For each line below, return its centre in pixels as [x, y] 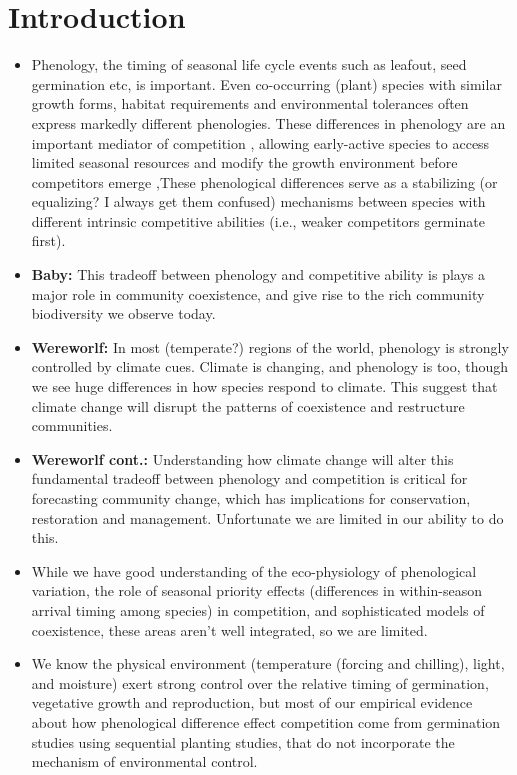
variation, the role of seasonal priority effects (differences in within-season [256, 590]
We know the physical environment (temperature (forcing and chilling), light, [268, 663]
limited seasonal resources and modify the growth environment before [244, 162]
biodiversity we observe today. [123, 313]
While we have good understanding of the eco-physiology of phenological [254, 570]
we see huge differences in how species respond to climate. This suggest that [264, 386]
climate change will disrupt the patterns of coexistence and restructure [248, 405]
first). [48, 240]
